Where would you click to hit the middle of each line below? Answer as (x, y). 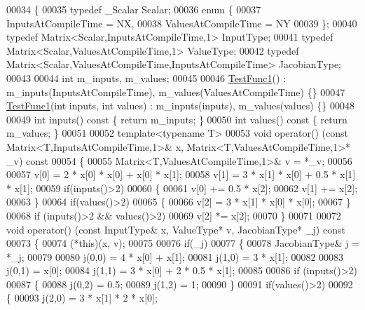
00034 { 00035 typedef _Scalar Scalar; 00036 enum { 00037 (134, 9)
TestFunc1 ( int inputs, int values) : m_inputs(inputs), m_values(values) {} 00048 (181, 106)
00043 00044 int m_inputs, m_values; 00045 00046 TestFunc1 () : (146, 77)
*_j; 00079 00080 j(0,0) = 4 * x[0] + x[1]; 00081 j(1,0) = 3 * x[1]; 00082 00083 (175, 256)
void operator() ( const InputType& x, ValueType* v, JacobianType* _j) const (176, 229)
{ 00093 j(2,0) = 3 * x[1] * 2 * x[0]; (82, 298)
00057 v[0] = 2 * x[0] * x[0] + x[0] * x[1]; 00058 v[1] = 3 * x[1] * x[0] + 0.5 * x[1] (181, 174)
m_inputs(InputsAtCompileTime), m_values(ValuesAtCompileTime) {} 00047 (176, 92)
